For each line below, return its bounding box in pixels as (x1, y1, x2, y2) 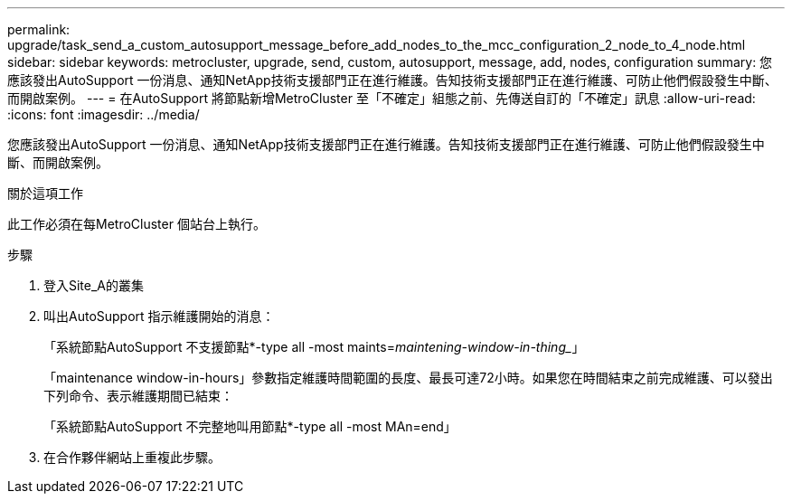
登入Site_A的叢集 (43, 278, 145, 293)
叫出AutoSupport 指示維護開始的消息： (43, 308, 275, 324)
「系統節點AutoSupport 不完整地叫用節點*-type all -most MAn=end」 (43, 419, 457, 434)
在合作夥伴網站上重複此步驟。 (43, 449, 221, 465)
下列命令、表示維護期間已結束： (43, 388, 233, 403)
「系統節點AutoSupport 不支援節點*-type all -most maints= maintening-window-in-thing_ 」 (43, 339, 585, 354)
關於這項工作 (7, 185, 83, 201)
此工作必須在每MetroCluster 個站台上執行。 (7, 216, 266, 232)
